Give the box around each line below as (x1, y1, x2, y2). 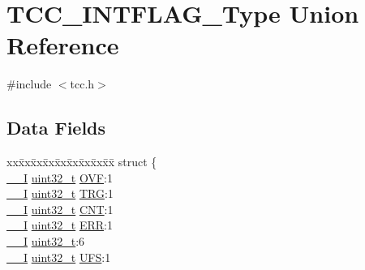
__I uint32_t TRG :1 (6, 185, 114, 202)
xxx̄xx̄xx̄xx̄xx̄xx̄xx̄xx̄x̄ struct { (6, 153, 157, 170)
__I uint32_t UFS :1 (6, 248, 111, 265)
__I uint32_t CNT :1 (6, 200, 114, 217)
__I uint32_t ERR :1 (6, 216, 113, 234)
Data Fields (6, 115, 106, 140)
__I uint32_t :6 (6, 233, 85, 250)
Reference (6, 28, 119, 62)
